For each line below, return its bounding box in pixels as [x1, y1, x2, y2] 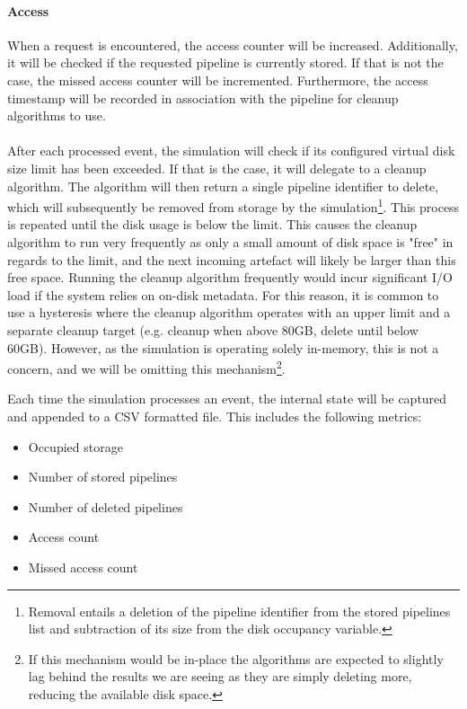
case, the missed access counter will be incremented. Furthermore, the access [7, 70, 428, 89]
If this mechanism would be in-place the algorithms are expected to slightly [28, 649, 444, 668]
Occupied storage [28, 437, 123, 456]
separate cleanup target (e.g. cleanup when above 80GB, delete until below [7, 320, 419, 339]
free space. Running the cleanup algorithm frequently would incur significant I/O [7, 268, 453, 287]
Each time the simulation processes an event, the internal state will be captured [7, 389, 447, 408]
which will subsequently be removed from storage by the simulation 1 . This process [7, 195, 460, 216]
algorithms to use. [7, 106, 106, 125]
